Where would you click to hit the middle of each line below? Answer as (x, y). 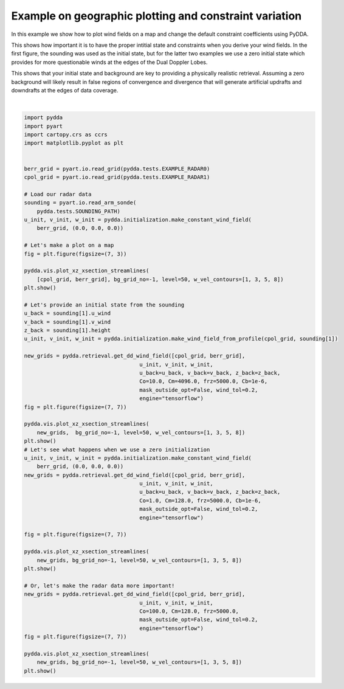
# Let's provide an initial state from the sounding (104, 305)
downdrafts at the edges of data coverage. (65, 90)
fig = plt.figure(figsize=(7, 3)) (75, 254)
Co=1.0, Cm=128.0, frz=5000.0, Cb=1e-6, (200, 500)
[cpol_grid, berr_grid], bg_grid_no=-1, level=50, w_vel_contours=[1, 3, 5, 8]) (160, 279)
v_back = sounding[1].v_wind (67, 322)
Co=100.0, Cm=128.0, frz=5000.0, (189, 611)
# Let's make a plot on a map (69, 245)
